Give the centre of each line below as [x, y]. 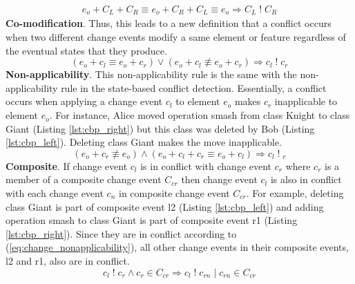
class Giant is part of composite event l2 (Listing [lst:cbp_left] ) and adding [165, 206]
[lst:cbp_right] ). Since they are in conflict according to [121, 233]
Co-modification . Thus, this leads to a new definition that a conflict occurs [169, 23]
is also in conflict [306, 179]
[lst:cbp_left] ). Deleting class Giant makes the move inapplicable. [144, 142]
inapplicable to [306, 101]
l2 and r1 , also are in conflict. [68, 260]
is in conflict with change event [206, 165]
